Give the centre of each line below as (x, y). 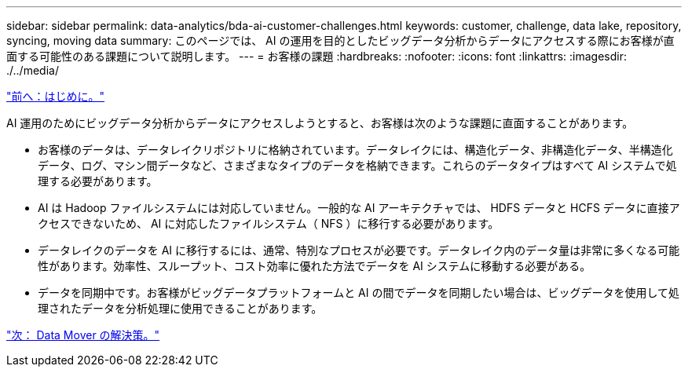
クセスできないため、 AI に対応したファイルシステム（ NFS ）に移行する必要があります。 (269, 223)
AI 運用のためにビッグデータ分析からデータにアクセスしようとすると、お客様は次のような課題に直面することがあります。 (320, 123)
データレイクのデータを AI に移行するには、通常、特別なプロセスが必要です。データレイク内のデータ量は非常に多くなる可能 (359, 250)
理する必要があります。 (98, 181)
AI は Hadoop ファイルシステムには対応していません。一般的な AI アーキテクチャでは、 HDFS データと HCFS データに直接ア (359, 208)
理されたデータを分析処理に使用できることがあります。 (180, 308)
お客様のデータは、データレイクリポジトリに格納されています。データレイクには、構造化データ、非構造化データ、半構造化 (355, 150)
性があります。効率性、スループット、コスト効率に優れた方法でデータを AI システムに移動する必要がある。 (315, 266)
